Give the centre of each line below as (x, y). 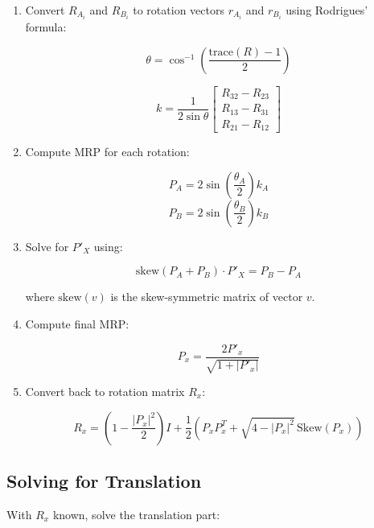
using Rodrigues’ (327, 10)
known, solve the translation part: (136, 514)
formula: (46, 27)
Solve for (47, 246)
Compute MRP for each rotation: (107, 152)
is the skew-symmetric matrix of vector (207, 297)
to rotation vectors (179, 10)
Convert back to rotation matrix (105, 391)
